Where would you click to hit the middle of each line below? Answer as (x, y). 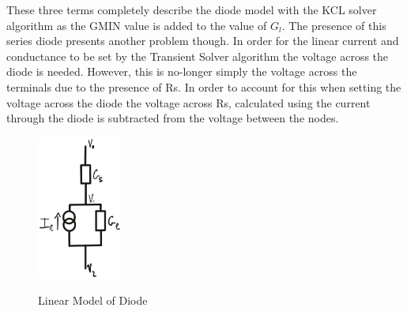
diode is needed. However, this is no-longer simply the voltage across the (182, 71)
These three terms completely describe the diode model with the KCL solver (192, 9)
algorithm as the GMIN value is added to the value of (137, 25)
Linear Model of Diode (93, 300)
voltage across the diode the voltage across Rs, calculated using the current (188, 102)
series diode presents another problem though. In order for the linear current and (203, 41)
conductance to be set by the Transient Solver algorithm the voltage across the (198, 56)
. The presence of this (334, 25)
